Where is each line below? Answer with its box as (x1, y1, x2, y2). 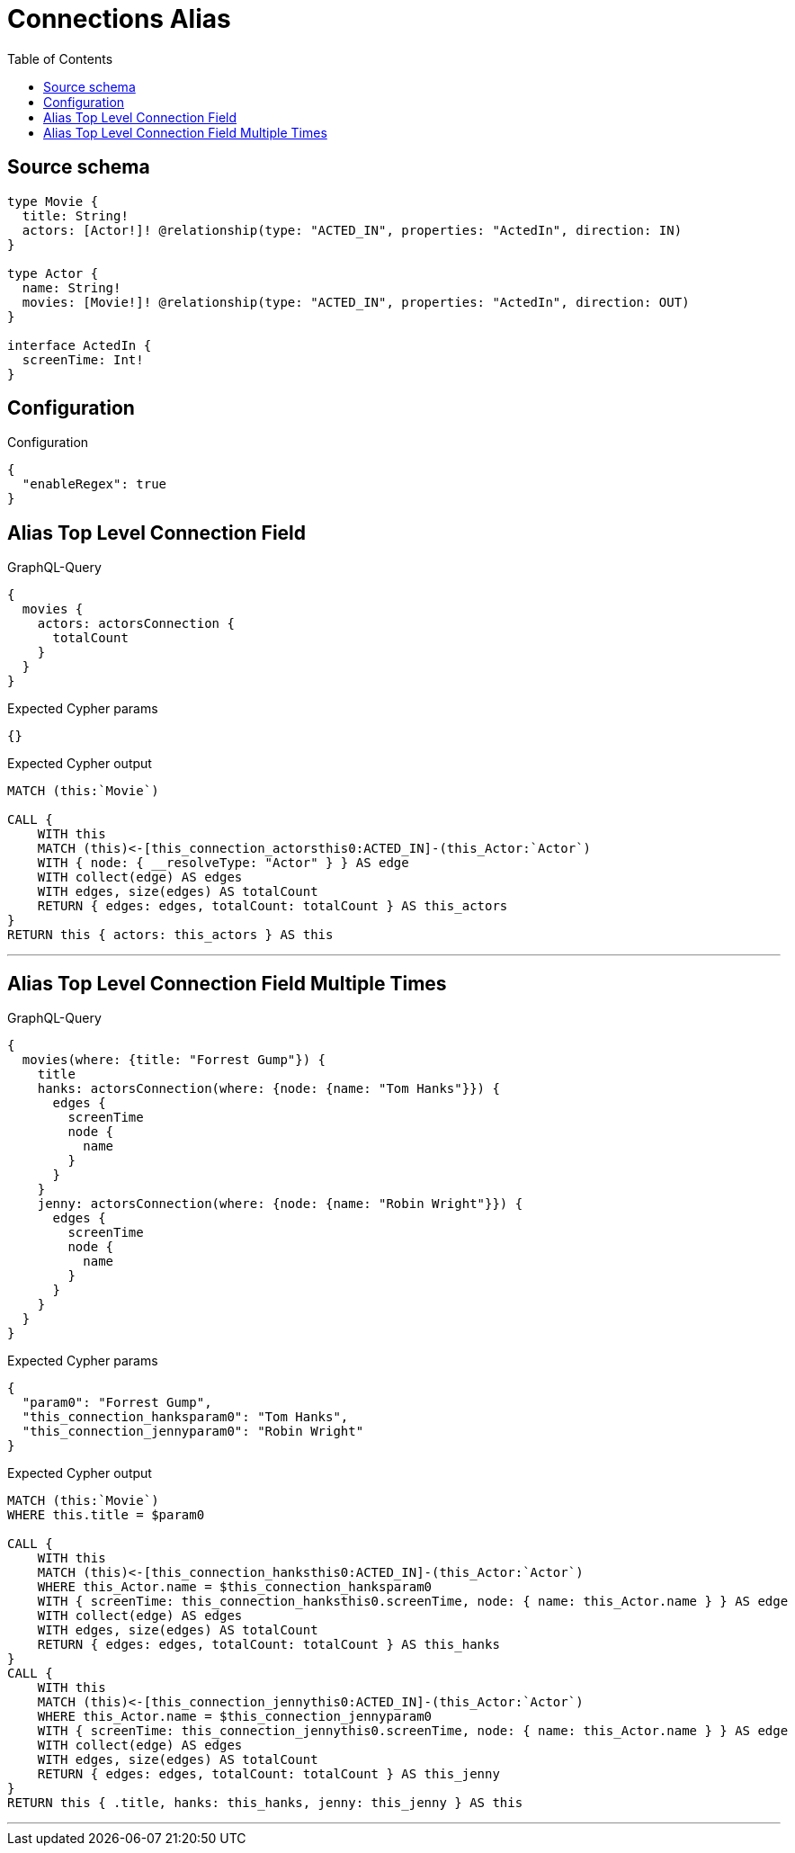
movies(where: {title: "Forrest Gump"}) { (22, 1052, 326, 1068)
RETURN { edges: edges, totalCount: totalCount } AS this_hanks (37, 1637, 500, 1652)
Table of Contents (7, 50, 113, 67)
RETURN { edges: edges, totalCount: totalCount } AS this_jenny (37, 1767, 500, 1782)
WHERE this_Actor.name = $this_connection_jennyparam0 (37, 1709, 433, 1724)
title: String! (22, 208, 129, 223)
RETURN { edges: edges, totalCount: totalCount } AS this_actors (37, 899, 508, 914)
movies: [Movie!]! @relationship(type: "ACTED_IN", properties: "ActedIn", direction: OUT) (22, 294, 690, 309)
